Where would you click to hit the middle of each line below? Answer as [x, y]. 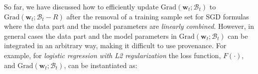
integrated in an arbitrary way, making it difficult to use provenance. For [115, 45]
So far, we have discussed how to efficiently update [81, 6]
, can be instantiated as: [101, 65]
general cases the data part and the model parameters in [90, 36]
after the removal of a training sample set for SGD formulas [158, 16]
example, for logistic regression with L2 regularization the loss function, [113, 55]
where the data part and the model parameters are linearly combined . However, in [129, 26]
